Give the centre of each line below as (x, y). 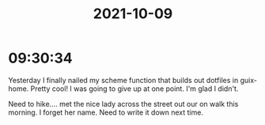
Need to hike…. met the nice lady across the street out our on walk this (123, 104)
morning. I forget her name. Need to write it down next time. (106, 112)
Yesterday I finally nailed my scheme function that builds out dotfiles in (123, 80)
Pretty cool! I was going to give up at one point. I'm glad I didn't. (134, 89)
